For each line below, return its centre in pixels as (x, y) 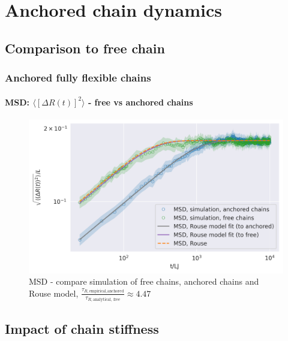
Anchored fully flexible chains (78, 78)
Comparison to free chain (85, 48)
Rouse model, (54, 293)
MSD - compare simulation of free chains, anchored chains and (144, 281)
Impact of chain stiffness (82, 328)
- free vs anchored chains (140, 102)
